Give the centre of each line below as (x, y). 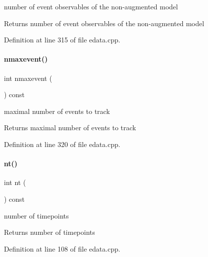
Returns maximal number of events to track (70, 128)
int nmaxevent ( (28, 78)
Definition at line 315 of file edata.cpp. (62, 40)
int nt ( (15, 182)
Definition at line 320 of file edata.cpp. (62, 144)
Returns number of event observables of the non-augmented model (104, 23)
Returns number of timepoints (50, 232)
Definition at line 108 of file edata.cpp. (62, 248)
